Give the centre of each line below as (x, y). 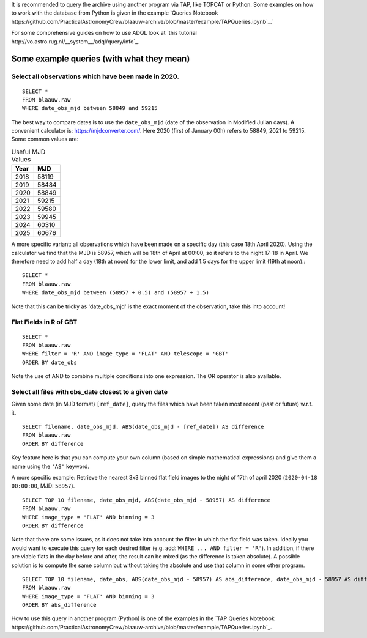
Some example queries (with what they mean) (101, 59)
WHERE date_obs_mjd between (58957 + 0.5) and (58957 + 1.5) (116, 293)
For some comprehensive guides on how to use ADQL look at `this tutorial (104, 33)
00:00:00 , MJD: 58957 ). (43, 486)
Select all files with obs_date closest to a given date (90, 391)
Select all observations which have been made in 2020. (95, 76)
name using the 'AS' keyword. (50, 466)
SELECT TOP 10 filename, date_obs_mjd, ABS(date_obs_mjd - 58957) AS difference (146, 500)
